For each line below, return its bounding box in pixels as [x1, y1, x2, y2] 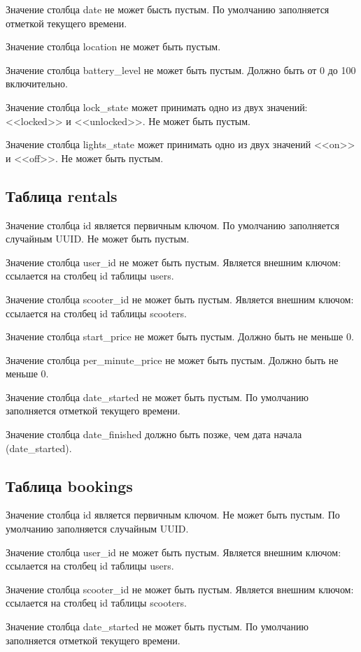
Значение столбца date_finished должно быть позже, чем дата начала [6, 427, 302, 442]
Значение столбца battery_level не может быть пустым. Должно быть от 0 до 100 [6, 62, 356, 77]
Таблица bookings [6, 474, 133, 496]
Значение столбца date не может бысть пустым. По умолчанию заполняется [6, 2, 330, 16]
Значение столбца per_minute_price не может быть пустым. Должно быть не [6, 352, 339, 367]
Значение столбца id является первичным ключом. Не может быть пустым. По [6, 507, 340, 522]
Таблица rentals [6, 184, 118, 206]
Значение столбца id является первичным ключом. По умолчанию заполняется [6, 217, 339, 232]
